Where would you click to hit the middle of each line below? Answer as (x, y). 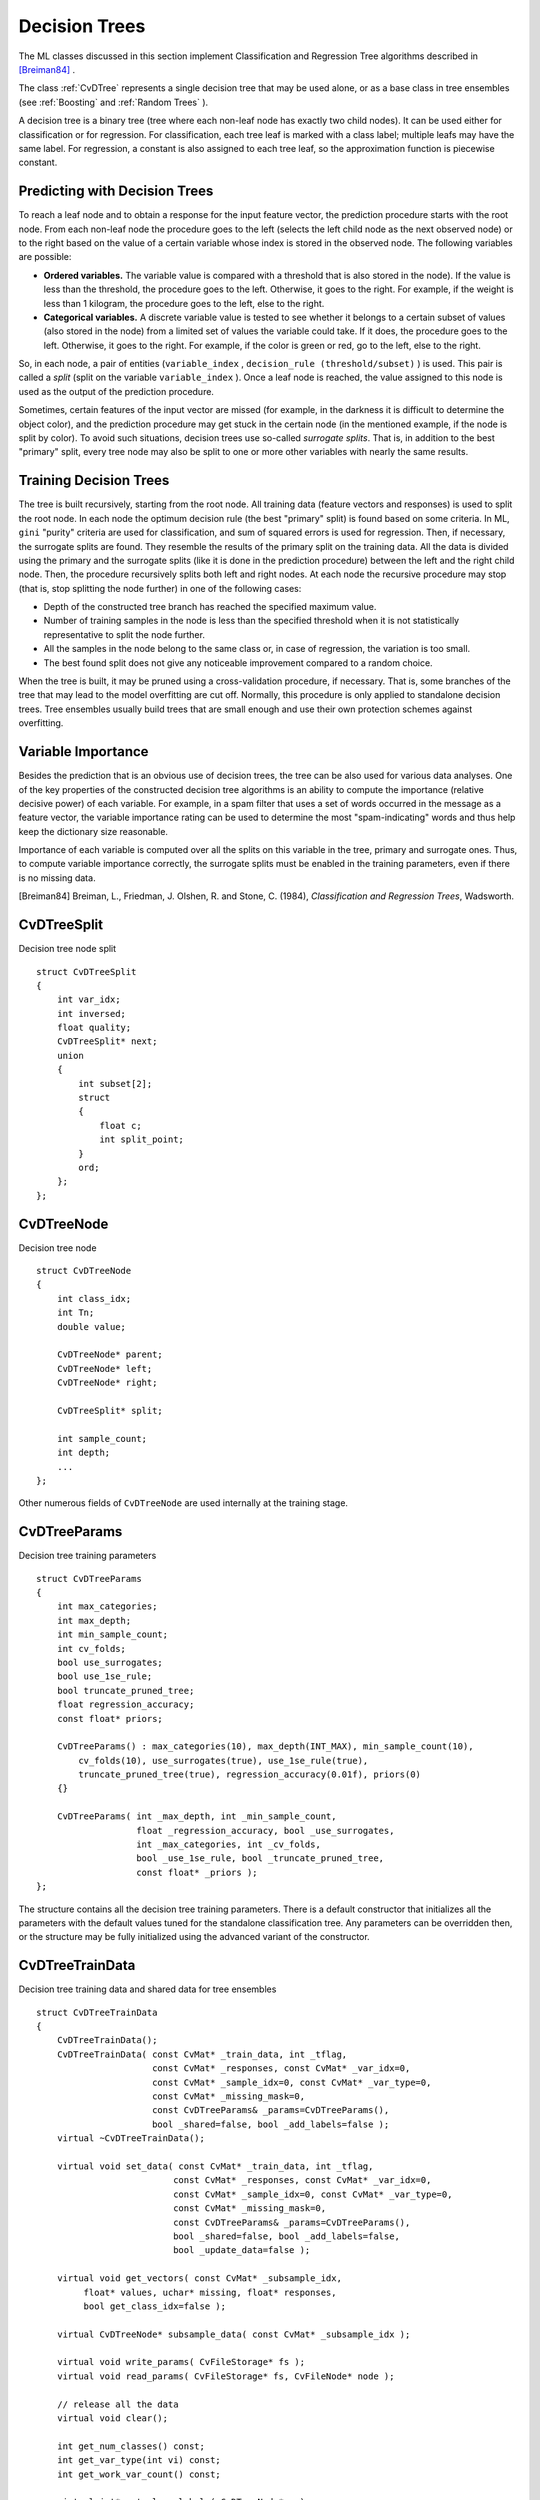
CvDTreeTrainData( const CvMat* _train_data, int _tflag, (202, 2054)
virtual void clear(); (112, 2418)
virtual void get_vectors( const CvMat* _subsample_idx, (199, 2278)
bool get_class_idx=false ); (155, 2306)
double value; (91, 1326)
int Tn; (75, 1313)
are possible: (45, 257)
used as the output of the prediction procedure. (116, 391)
